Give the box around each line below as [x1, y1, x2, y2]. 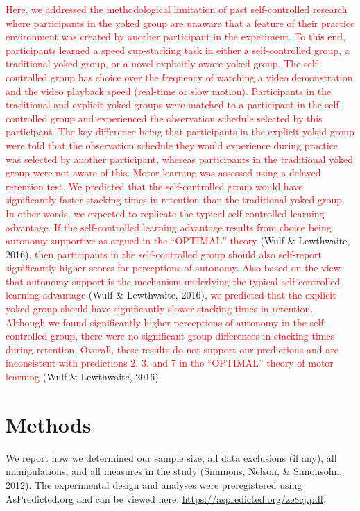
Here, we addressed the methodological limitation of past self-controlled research [6, 2, 348, 16]
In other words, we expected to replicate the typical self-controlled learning [6, 206, 325, 220]
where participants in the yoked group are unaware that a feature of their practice [6, 15, 355, 30]
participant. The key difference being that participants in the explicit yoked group [6, 124, 354, 139]
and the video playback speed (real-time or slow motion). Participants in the [6, 83, 332, 98]
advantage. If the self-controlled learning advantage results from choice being [6, 219, 332, 234]
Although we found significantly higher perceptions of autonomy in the [6, 315, 307, 329]
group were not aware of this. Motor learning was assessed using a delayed [6, 165, 321, 180]
